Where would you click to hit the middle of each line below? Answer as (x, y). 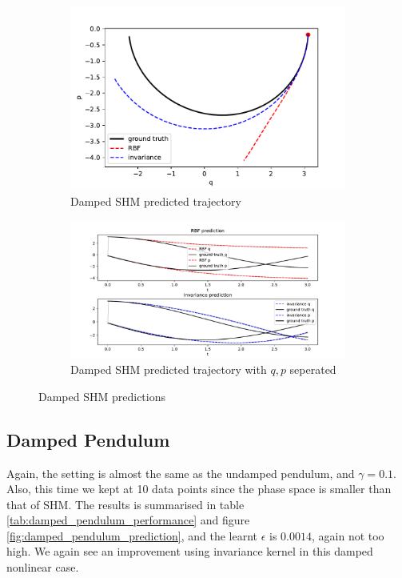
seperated (313, 369)
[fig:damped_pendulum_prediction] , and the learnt (132, 535)
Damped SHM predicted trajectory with (169, 369)
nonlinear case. (43, 567)
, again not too (348, 535)
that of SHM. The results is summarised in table (125, 504)
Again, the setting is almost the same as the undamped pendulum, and (181, 473)
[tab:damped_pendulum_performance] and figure (128, 520)
